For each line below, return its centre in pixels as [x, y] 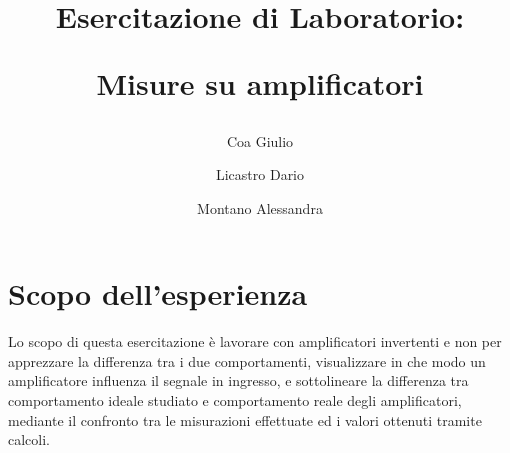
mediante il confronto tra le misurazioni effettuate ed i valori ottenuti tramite [245, 419]
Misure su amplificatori [260, 83]
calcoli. [29, 439]
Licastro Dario [260, 174]
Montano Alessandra [260, 207]
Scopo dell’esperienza [158, 293]
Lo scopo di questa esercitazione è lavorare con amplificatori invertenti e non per [255, 341]
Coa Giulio [260, 140]
